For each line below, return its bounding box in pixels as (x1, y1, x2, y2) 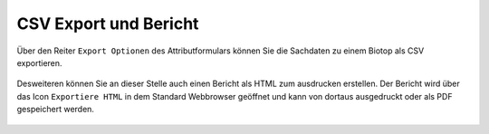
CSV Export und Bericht (16, 14, 199, 33)
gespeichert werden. (16, 104, 95, 115)
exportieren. (16, 57, 62, 68)
